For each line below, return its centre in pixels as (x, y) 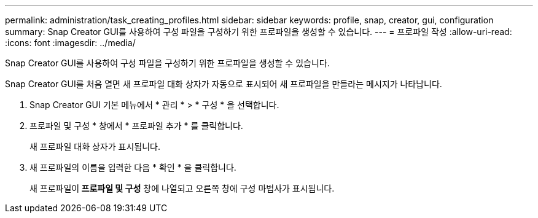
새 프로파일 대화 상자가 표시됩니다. (95, 146)
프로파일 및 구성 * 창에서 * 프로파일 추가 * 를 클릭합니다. (136, 126)
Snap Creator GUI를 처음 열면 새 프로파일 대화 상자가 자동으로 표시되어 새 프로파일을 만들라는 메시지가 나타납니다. (224, 84)
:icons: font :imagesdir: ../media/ (70, 43)
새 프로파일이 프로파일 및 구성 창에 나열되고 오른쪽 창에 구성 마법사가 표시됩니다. (182, 188)
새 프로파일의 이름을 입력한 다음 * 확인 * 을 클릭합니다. (133, 167)
